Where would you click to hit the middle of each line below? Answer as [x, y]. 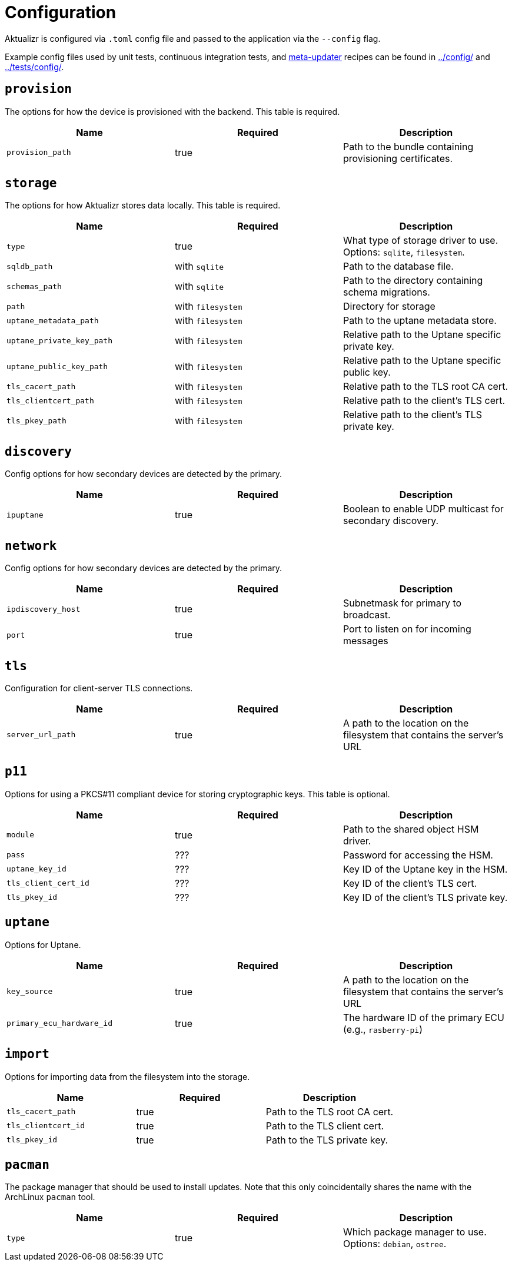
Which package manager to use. [415, 1232]
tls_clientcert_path [50, 400]
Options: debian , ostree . [395, 1244]
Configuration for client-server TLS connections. [99, 688]
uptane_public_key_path [57, 366]
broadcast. [367, 615]
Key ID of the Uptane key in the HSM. [425, 869]
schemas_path [34, 286]
